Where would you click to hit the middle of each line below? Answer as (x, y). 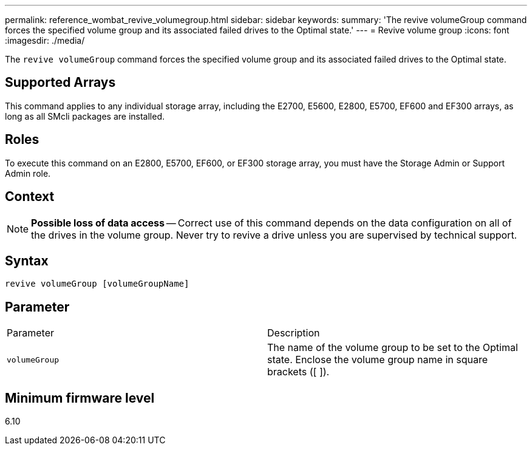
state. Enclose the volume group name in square (377, 360)
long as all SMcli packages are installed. (85, 116)
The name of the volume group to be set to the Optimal (393, 348)
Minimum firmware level (80, 398)
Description (294, 333)
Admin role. (28, 173)
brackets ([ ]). (298, 372)
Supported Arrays (60, 83)
